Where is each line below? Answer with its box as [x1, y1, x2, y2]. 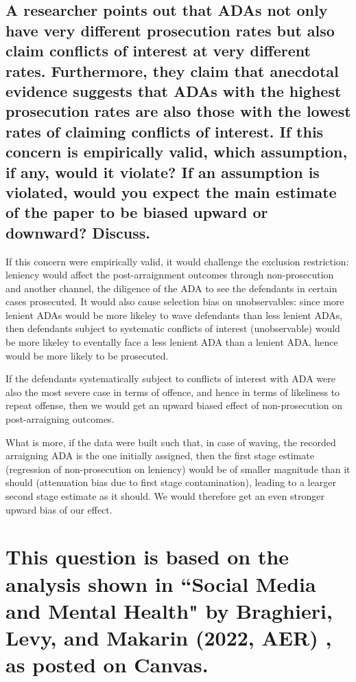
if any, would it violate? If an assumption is [5, 161, 320, 182]
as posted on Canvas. [5, 650, 209, 679]
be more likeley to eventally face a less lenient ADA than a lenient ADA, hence [5, 335, 338, 349]
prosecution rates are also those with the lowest [5, 100, 351, 122]
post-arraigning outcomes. [5, 412, 115, 426]
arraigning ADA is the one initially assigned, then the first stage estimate [5, 448, 314, 463]
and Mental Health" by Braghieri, [5, 596, 333, 624]
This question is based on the [5, 542, 289, 571]
